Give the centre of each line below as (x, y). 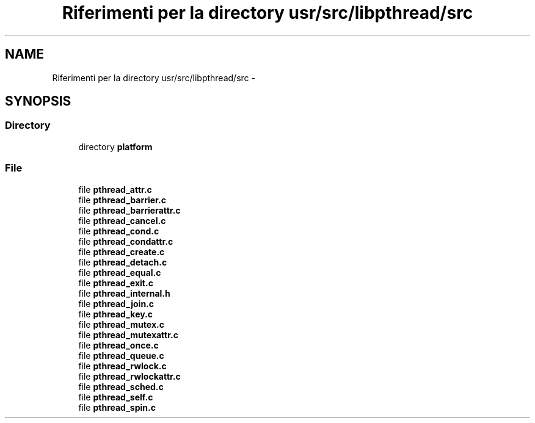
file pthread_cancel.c (122, 220)
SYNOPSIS (38, 101)
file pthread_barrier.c (122, 200)
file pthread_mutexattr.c (128, 334)
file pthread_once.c (118, 345)
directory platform (115, 146)
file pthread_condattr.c (126, 241)
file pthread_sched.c (121, 386)
